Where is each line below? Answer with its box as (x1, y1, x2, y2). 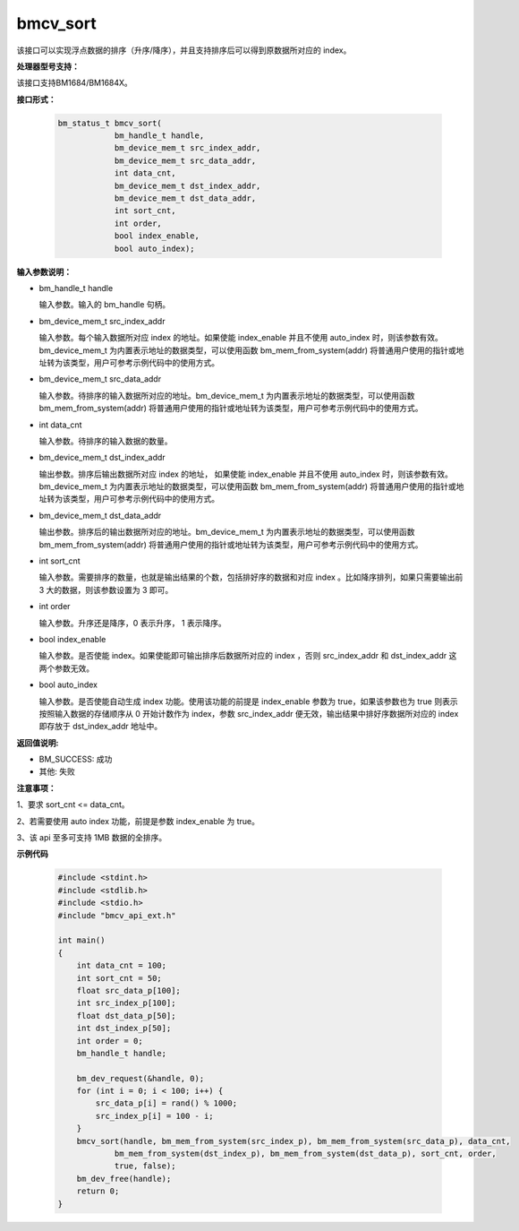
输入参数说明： (16, 266, 72, 277)
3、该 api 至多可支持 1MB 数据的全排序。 (16, 832, 167, 843)
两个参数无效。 (38, 663, 94, 674)
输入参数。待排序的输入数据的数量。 (38, 435, 173, 446)
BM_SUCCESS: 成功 (38, 753, 113, 765)
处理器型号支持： (16, 61, 80, 72)
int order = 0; (76, 1036, 143, 1046)
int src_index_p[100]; (76, 998, 176, 1008)
